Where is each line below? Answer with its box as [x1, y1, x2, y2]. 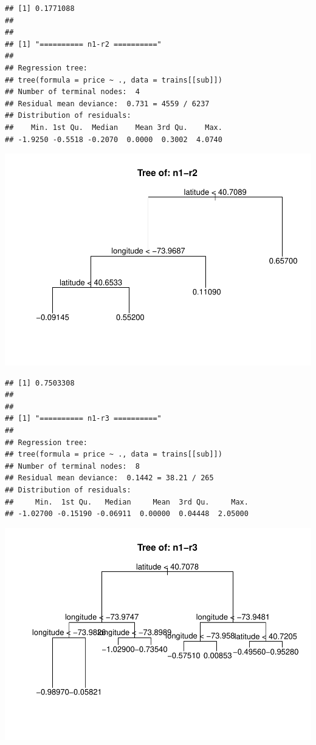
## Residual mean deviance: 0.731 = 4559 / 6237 [5, 99, 210, 108]
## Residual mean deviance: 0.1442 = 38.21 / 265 [5, 474, 214, 483]
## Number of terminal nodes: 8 [5, 461, 140, 471]
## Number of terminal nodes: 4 [5, 87, 140, 97]
